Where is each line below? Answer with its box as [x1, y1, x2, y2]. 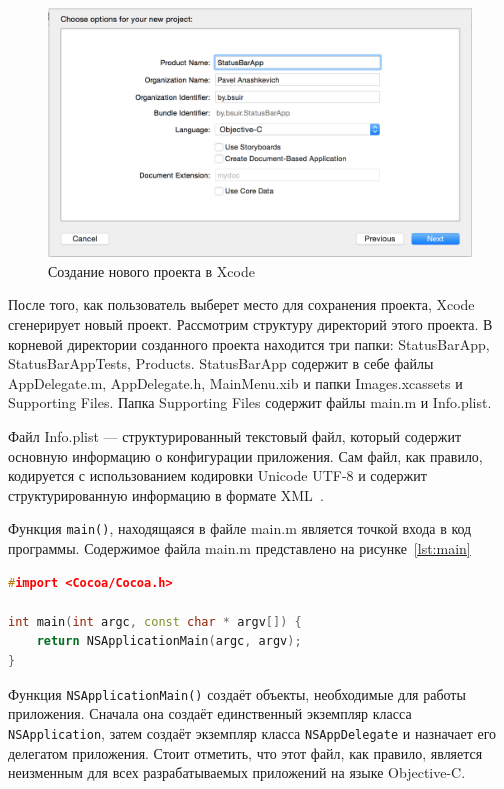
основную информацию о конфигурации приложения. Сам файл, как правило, [8, 445, 483, 466]
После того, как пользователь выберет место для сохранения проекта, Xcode [8, 294, 475, 315]
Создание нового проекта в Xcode [48, 260, 255, 281]
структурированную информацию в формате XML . [8, 484, 324, 505]
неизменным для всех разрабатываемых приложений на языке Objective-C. [8, 762, 466, 783]
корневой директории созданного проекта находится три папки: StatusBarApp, [8, 333, 490, 354]
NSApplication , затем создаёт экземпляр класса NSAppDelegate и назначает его [8, 722, 497, 743]
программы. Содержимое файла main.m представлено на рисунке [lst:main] [8, 538, 471, 559]
